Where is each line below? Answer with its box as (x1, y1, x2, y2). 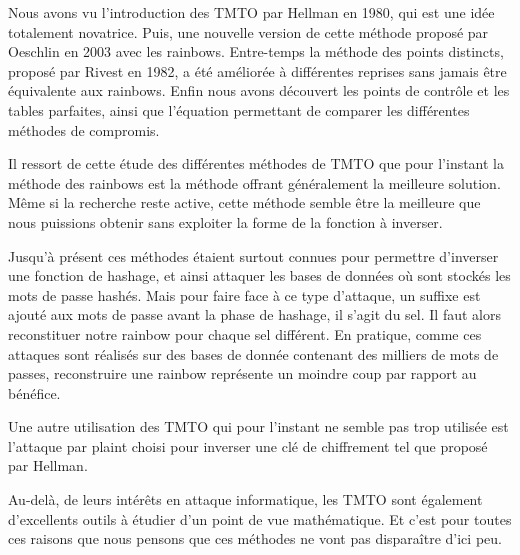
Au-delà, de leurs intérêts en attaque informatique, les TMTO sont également (8, 489, 483, 510)
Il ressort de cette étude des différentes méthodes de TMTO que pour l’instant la (8, 153, 505, 174)
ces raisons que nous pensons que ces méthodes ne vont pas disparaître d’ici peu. (8, 528, 502, 549)
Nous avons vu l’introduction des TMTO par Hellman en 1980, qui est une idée (8, 2, 495, 22)
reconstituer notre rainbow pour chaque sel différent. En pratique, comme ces (8, 323, 482, 344)
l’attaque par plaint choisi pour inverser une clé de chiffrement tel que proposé (8, 435, 488, 456)
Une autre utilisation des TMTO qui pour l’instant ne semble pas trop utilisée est (8, 416, 509, 437)
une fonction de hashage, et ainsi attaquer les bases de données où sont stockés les (8, 265, 511, 286)
